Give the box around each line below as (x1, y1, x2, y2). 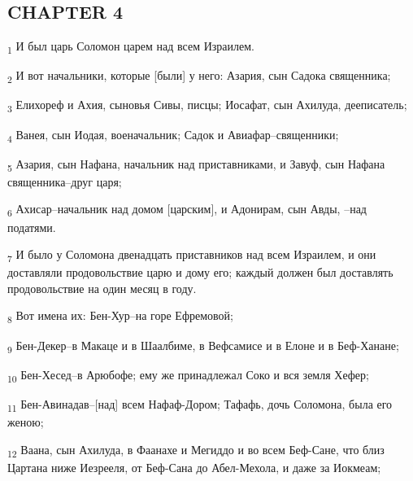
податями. (7, 218, 56, 235)
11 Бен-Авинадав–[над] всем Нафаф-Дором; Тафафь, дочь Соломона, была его (7, 395, 393, 414)
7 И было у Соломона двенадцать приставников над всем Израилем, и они (7, 246, 376, 265)
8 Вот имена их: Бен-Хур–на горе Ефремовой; (7, 307, 233, 326)
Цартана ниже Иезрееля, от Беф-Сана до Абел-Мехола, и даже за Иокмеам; (7, 458, 381, 475)
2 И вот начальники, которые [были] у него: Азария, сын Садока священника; (7, 67, 391, 86)
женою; (7, 413, 44, 430)
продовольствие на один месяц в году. (7, 279, 197, 296)
